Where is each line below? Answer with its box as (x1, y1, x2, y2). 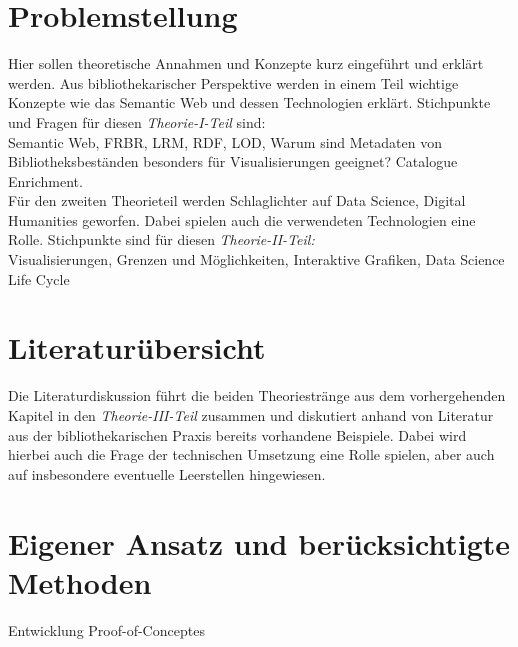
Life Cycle (8, 268, 70, 289)
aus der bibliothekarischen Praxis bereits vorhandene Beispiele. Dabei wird (8, 424, 467, 445)
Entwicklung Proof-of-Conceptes (8, 619, 205, 640)
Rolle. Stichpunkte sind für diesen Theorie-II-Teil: (8, 229, 315, 250)
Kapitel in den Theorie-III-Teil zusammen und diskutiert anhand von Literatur (8, 404, 494, 425)
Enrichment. (8, 170, 83, 191)
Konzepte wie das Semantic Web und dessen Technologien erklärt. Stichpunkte (8, 92, 491, 113)
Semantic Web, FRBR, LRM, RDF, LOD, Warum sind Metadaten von (8, 131, 442, 152)
